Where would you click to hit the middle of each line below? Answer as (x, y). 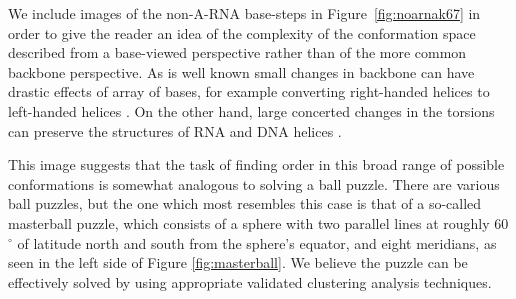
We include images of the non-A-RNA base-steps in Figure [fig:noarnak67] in (244, 13)
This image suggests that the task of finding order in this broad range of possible (256, 164)
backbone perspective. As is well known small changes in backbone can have (241, 71)
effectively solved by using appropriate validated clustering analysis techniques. (250, 281)
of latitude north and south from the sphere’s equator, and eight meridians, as (257, 242)
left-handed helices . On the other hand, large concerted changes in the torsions (251, 110)
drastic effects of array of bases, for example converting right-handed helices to (249, 91)
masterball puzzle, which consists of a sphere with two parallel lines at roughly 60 (258, 222)
